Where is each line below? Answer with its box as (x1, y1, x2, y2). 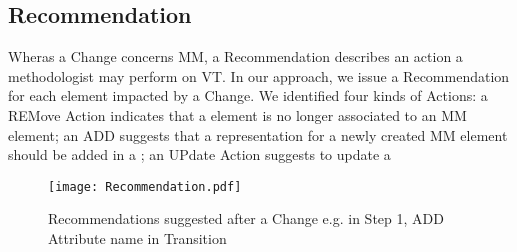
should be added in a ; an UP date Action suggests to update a (8, 144, 391, 165)
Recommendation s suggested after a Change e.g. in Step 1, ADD (48, 208, 444, 229)
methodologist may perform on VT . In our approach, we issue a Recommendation (8, 65, 510, 86)
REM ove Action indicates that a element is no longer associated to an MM (8, 104, 467, 125)
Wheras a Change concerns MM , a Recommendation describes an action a (8, 46, 463, 67)
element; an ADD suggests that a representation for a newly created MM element (8, 124, 508, 145)
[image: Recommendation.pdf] (48, 179, 242, 194)
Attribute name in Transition (48, 228, 227, 249)
